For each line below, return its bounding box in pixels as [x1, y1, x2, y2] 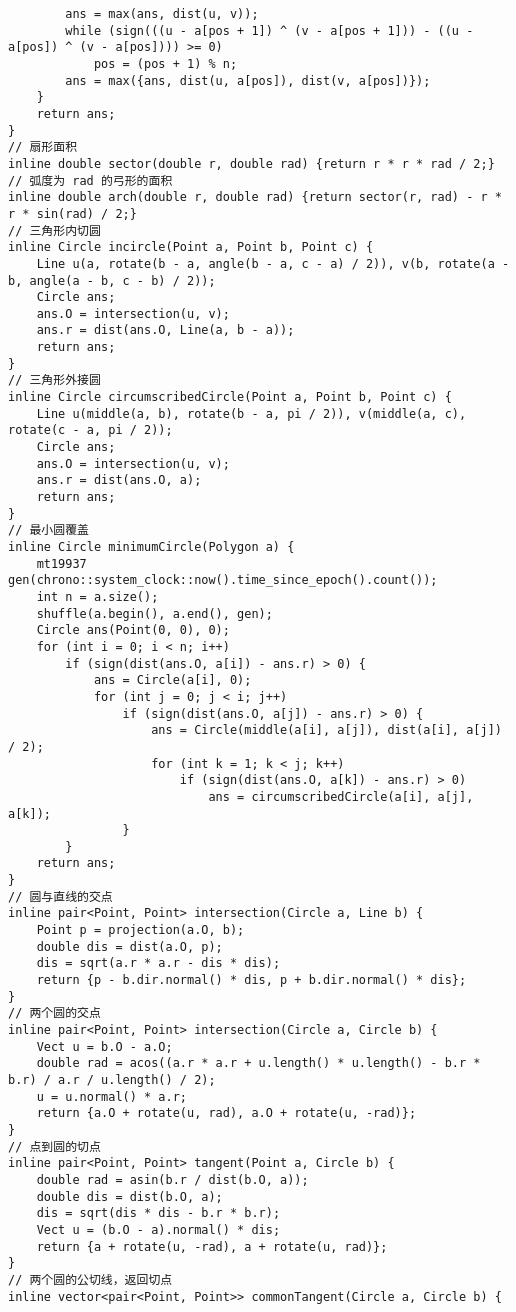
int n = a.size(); [36, 589, 159, 604]
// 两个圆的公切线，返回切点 [8, 1272, 173, 1287]
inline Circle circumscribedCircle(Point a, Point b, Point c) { [8, 390, 452, 405]
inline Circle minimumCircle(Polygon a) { [8, 540, 295, 554]
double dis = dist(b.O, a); [36, 1189, 223, 1204]
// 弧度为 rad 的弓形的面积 [8, 173, 173, 188]
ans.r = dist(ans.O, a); [36, 473, 202, 488]
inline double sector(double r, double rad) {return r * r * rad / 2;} [8, 156, 495, 171]
